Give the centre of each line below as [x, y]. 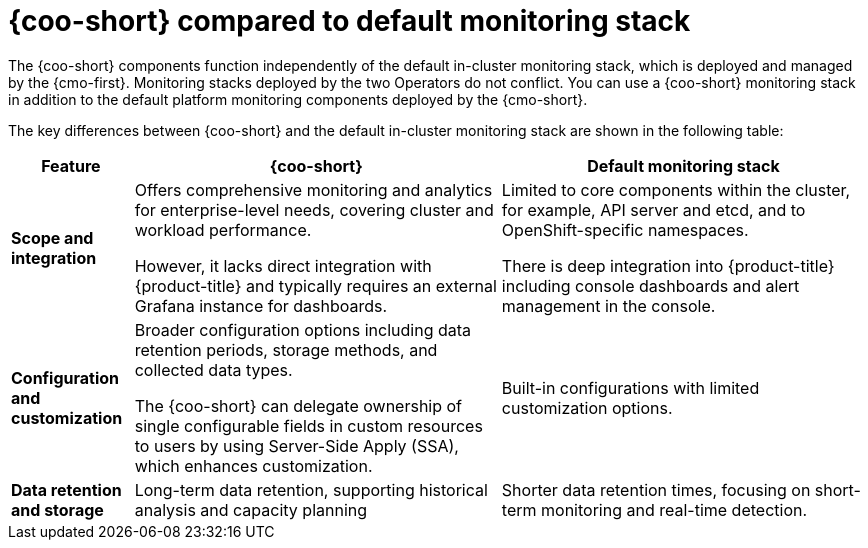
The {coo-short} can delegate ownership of [298, 405]
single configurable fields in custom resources [308, 425]
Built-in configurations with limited [630, 387]
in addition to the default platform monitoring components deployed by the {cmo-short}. [298, 99]
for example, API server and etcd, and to [653, 209]
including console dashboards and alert [650, 285]
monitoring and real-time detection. [674, 509]
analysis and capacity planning [251, 509]
